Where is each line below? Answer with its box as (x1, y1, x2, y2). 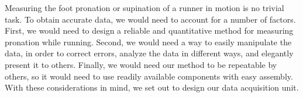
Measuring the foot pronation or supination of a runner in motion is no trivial (5, 2, 284, 13)
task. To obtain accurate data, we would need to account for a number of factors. (5, 13, 296, 25)
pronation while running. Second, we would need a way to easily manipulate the (5, 35, 292, 48)
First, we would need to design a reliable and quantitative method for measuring (5, 24, 294, 37)
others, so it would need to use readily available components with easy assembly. (5, 70, 293, 82)
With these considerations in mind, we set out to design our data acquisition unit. (5, 81, 299, 94)
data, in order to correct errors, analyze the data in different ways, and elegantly (5, 47, 294, 59)
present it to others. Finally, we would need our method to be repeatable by (5, 58, 277, 70)
